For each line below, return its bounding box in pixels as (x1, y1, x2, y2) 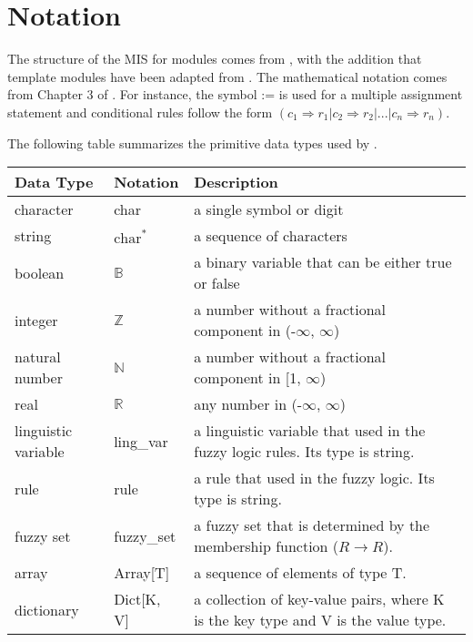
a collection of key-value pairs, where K (194, 588, 445, 610)
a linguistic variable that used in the (194, 420, 426, 442)
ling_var (114, 430, 168, 452)
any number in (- (194, 393, 302, 415)
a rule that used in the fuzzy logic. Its (194, 467, 435, 489)
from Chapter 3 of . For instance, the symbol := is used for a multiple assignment (7, 85, 463, 104)
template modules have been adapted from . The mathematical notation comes (7, 66, 448, 86)
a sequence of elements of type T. (194, 562, 407, 584)
